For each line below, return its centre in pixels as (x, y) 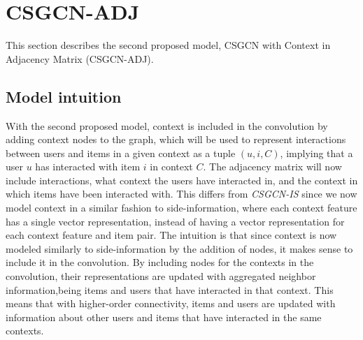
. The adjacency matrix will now (272, 167)
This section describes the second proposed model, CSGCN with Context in (168, 45)
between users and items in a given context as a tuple (121, 153)
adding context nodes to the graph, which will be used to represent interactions (176, 139)
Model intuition (64, 96)
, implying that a (316, 153)
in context (171, 167)
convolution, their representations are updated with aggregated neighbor (161, 276)
